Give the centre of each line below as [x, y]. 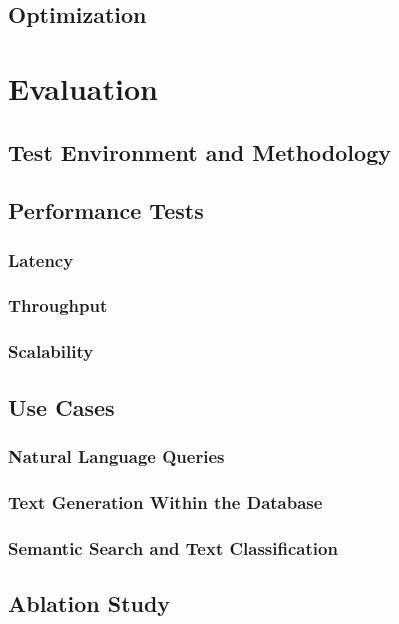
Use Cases [61, 406]
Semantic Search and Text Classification [173, 547]
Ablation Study [89, 602]
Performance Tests [106, 210]
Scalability [51, 351]
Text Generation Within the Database [165, 501]
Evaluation [83, 87]
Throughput [58, 305]
